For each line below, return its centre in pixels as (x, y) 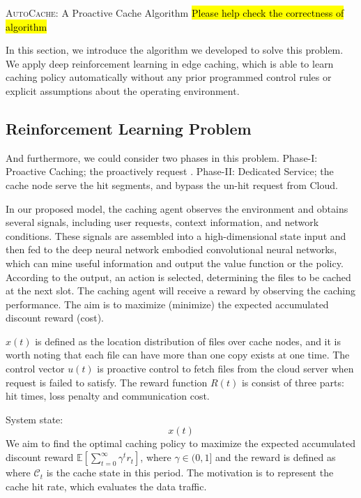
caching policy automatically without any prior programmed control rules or (169, 77)
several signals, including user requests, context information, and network (162, 222)
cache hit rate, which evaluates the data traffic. (106, 486)
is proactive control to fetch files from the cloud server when (225, 369)
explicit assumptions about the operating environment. (123, 90)
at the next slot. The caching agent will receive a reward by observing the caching (180, 290)
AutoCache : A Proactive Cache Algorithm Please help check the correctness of (175, 13)
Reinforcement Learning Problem (129, 128)
